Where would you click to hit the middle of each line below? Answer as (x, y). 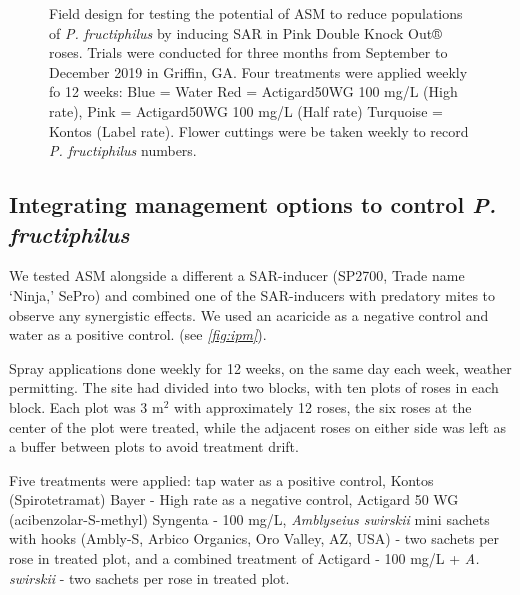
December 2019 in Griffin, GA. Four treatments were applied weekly (258, 71)
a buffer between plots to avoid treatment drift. (154, 446)
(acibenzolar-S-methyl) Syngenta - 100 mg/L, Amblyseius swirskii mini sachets (249, 518)
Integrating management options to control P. (253, 204)
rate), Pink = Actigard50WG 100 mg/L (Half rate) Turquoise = (246, 110)
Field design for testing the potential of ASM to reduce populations (256, 13)
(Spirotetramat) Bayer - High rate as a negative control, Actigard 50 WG (234, 499)
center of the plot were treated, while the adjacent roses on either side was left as (258, 426)
